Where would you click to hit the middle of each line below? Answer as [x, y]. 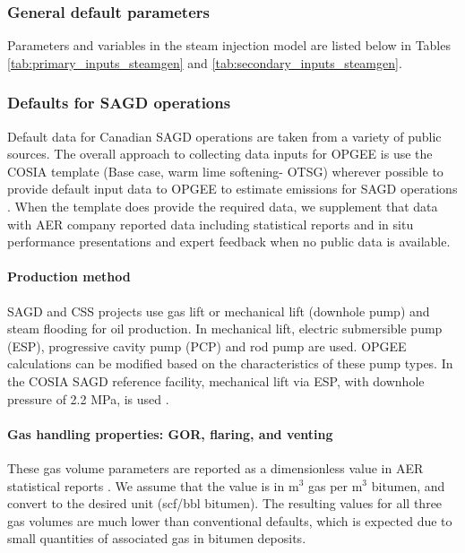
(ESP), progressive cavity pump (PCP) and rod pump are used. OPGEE [207, 346]
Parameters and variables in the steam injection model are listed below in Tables [229, 45]
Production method [69, 276]
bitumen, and [408, 485]
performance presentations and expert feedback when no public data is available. [229, 242]
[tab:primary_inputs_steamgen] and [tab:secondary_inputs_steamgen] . [205, 62]
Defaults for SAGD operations [119, 103]
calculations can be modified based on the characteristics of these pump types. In [230, 363]
